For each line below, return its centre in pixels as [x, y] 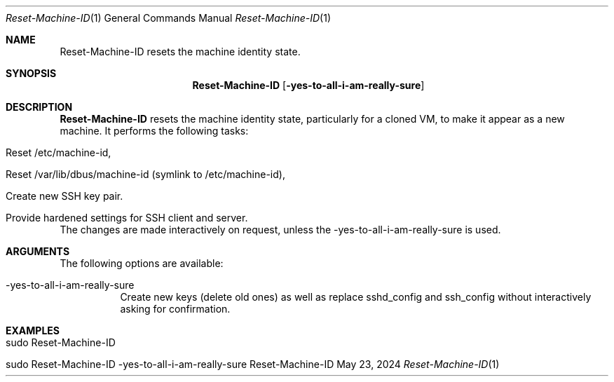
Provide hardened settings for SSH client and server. [127, 218]
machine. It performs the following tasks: [154, 131]
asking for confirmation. [175, 309]
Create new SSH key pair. [64, 196]
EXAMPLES [33, 330]
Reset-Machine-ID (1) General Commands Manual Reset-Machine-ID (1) [169, 18]
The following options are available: [142, 263]
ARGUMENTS [38, 251]
